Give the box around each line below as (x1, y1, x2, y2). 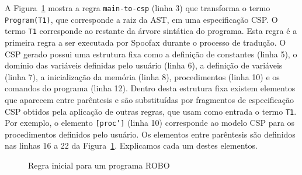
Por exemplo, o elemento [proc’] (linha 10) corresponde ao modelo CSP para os (5, 116, 295, 129)
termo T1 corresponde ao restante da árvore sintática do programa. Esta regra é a (5, 25, 297, 37)
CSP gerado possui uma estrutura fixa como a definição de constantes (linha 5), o (5, 47, 297, 60)
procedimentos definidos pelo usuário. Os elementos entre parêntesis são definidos (5, 128, 296, 140)
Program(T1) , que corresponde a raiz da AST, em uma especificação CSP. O (5, 13, 278, 25)
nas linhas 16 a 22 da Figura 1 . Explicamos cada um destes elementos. (5, 139, 258, 152)
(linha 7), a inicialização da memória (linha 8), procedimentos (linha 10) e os (5, 70, 280, 83)
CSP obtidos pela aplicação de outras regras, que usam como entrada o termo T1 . (5, 105, 297, 117)
